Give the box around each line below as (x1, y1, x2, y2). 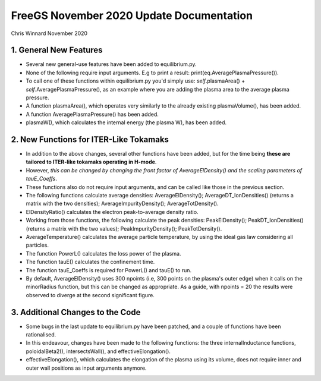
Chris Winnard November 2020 (11, 30, 88, 37)
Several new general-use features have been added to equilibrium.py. (26, 61, 197, 68)
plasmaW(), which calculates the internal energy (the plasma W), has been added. (26, 119, 227, 126)
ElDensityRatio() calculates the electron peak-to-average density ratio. (26, 208, 199, 215)
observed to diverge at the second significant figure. (26, 291, 155, 298)
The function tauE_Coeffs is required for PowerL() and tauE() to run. (26, 266, 192, 273)
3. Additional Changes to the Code (11, 307, 141, 317)
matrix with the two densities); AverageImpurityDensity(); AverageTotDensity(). (26, 200, 219, 207)
